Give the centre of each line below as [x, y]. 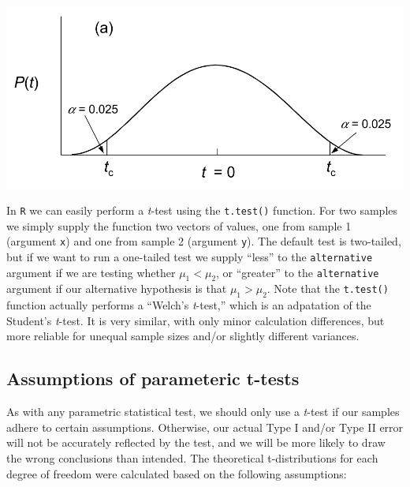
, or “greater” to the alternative [298, 272]
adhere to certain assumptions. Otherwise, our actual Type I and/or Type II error [205, 427]
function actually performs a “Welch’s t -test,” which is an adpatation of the [189, 305]
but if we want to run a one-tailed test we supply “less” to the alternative [190, 257]
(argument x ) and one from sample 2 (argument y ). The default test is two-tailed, [204, 241]
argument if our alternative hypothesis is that [117, 288]
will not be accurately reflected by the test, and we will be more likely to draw [196, 442]
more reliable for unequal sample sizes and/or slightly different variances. [183, 336]
